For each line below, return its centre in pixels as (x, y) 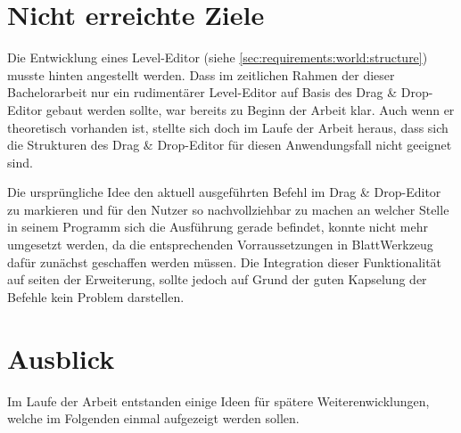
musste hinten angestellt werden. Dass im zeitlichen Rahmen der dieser (201, 74)
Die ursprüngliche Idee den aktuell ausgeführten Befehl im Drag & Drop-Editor (224, 192)
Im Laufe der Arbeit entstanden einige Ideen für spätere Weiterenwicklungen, (218, 400)
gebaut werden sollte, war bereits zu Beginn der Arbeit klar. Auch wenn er (250, 109)
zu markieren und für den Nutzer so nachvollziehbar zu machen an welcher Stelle (228, 209)
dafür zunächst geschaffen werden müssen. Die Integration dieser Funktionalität (225, 261)
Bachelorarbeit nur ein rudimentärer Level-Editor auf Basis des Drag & (202, 92)
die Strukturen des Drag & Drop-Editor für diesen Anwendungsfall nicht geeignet (230, 145)
